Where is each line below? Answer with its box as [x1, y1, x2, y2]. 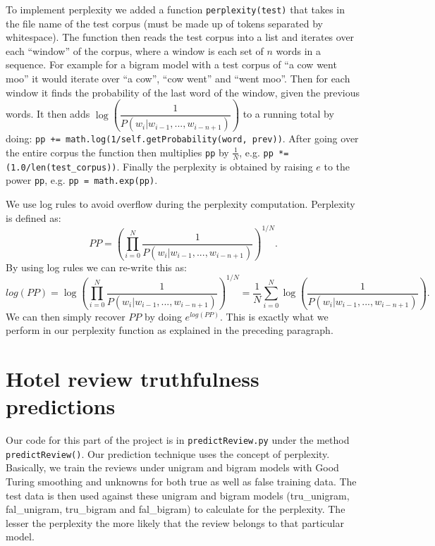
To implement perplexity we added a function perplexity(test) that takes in [6, 2, 345, 16]
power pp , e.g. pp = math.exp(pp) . [6, 173, 158, 187]
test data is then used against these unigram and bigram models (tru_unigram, [6, 488, 350, 502]
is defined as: [6, 210, 61, 225]
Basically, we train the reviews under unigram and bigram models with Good [6, 460, 339, 475]
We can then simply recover [6, 309, 125, 323]
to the [324, 159, 350, 173]
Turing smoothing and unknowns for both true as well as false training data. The [6, 474, 357, 489]
